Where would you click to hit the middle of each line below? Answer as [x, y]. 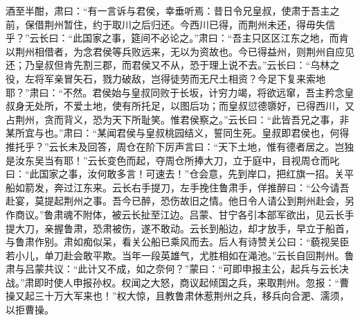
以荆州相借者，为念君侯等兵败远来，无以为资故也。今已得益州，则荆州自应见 [180, 51]
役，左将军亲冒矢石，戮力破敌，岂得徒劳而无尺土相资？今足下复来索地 [165, 78]
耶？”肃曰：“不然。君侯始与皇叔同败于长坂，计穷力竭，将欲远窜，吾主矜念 [175, 92]
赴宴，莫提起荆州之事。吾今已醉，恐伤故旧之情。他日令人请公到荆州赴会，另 [180, 201]
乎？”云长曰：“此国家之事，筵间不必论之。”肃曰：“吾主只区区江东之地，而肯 [177, 38]
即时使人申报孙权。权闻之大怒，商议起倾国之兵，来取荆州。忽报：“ [187, 282]
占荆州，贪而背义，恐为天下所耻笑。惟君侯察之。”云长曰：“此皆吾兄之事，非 [178, 119]
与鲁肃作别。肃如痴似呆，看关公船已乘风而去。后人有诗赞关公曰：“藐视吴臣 [178, 242]
